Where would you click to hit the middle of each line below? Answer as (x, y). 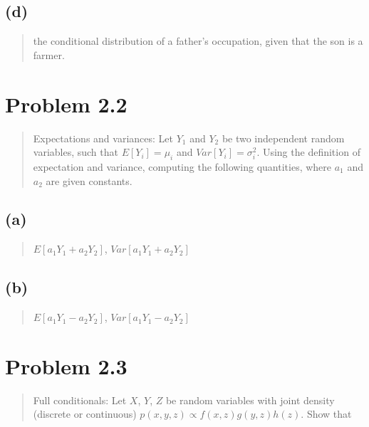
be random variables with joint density (250, 400)
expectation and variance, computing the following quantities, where (182, 166)
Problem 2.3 (66, 365)
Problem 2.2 (66, 104)
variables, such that (76, 152)
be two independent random (283, 138)
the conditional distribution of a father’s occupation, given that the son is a (198, 41)
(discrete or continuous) (85, 414)
